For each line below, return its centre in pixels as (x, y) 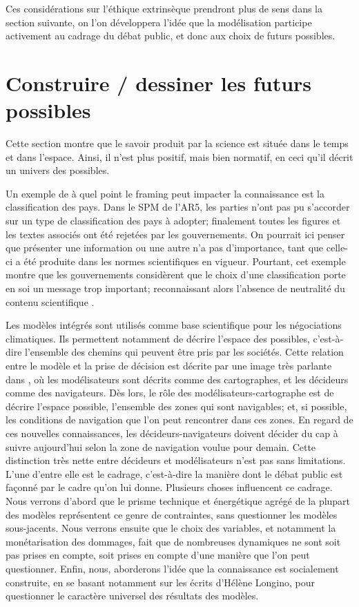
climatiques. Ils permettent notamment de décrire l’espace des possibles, (158, 338)
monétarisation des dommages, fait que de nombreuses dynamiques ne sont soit (173, 541)
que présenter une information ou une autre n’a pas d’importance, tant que (165, 248)
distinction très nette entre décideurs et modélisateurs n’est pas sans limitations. (176, 460)
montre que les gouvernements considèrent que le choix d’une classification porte (176, 274)
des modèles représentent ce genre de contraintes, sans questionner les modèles (172, 514)
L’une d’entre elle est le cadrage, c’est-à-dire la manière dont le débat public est (174, 473)
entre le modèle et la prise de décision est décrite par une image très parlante (169, 365)
